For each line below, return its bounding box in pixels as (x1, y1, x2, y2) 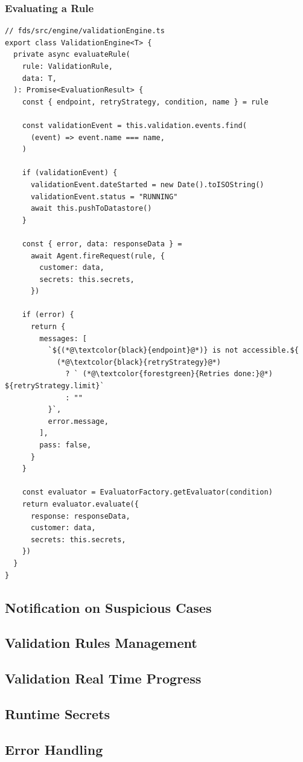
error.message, (48, 417, 109, 426)
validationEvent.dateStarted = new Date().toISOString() (30, 180, 264, 189)
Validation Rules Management (5, 633, 197, 652)
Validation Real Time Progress (5, 669, 202, 688)
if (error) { (22, 310, 74, 319)
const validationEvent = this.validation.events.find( (22, 121, 247, 130)
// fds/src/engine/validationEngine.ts (5, 27, 165, 36)
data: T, (22, 74, 57, 83)
